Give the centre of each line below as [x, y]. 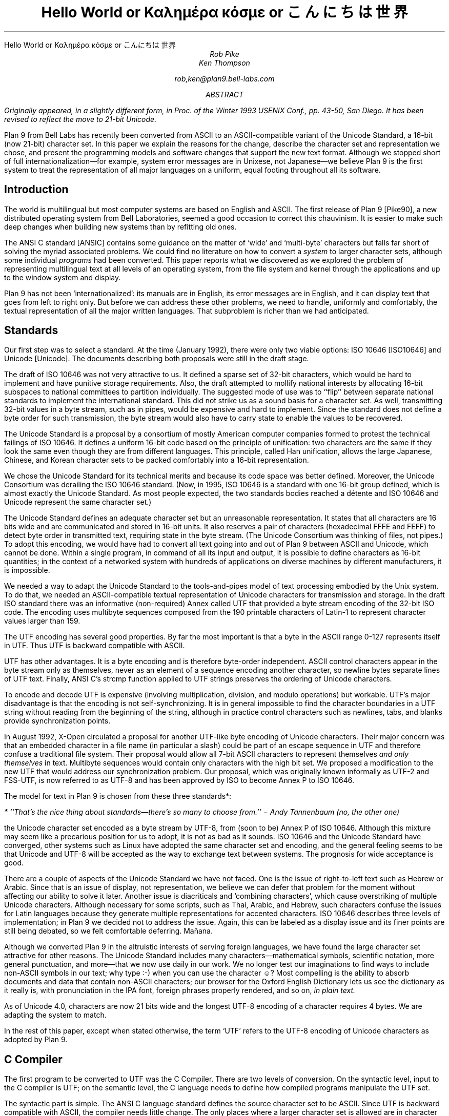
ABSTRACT [224, 94]
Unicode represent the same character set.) [78, 502]
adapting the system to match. [55, 1015]
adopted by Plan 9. [36, 1040]
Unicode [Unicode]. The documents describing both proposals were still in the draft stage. [157, 359]
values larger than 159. [42, 621]
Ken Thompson [224, 63]
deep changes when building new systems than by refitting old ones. [120, 226]
